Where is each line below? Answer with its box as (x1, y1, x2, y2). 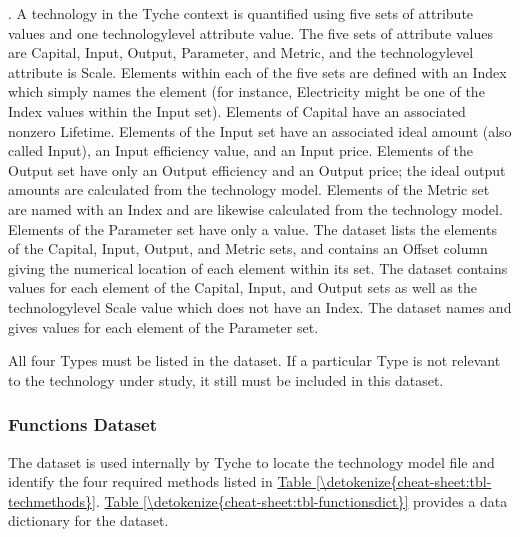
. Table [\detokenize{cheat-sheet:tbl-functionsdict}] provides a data (95, 490, 508, 511)
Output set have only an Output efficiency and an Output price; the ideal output (8, 159, 506, 180)
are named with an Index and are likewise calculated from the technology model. (8, 198, 503, 219)
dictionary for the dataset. (8, 510, 169, 531)
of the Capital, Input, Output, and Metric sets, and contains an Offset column (8, 238, 488, 259)
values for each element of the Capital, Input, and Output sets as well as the (8, 277, 477, 298)
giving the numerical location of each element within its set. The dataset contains (8, 257, 508, 278)
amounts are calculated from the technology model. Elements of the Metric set (8, 179, 490, 200)
